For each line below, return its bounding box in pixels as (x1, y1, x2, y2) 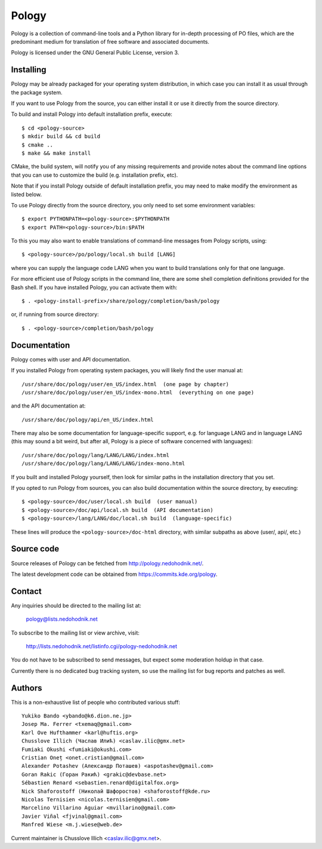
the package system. (11, 88, 63, 96)
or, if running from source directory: (11, 311, 99, 318)
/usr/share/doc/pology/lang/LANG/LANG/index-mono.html (21, 460, 185, 467)
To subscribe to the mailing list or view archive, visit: (11, 629, 140, 636)
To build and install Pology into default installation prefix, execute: (11, 111, 173, 118)
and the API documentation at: (11, 402, 86, 409)
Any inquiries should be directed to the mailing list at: (11, 602, 141, 609)
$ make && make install (21, 149, 91, 157)
